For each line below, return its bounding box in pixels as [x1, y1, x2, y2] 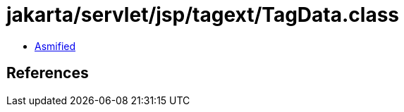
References [6, 64, 89, 82]
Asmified [35, 39, 76, 52]
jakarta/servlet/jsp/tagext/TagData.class [6, 3, 400, 27]
